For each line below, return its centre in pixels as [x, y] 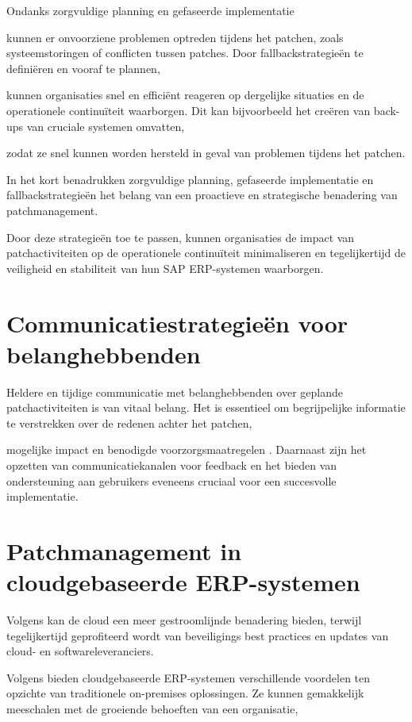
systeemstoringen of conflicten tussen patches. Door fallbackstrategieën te [185, 53]
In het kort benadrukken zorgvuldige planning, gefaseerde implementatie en [190, 179]
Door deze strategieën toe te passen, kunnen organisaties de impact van [181, 237]
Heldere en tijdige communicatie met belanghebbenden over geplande [175, 392]
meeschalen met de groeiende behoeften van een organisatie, [152, 709]
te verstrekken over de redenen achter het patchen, [129, 422]
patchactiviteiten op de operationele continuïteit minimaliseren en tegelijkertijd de [206, 253]
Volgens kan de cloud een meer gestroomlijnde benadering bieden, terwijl [184, 620]
